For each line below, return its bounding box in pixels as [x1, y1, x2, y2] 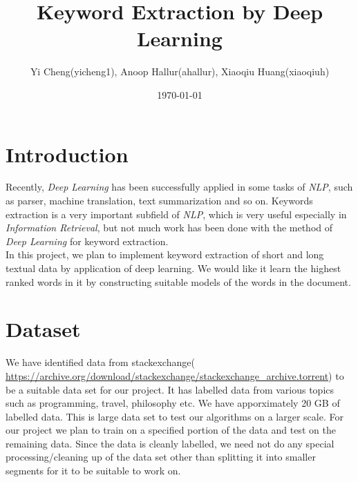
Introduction [6, 139, 129, 168]
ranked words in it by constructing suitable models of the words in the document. [6, 274, 351, 289]
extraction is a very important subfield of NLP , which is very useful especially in [6, 206, 347, 221]
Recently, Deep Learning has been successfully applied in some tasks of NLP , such [6, 180, 353, 194]
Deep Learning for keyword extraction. [6, 233, 169, 248]
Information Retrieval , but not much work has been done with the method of [6, 220, 333, 235]
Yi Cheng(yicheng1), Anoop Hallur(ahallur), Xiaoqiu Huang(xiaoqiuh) [30, 64, 330, 79]
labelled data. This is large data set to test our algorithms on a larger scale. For [6, 409, 343, 423]
